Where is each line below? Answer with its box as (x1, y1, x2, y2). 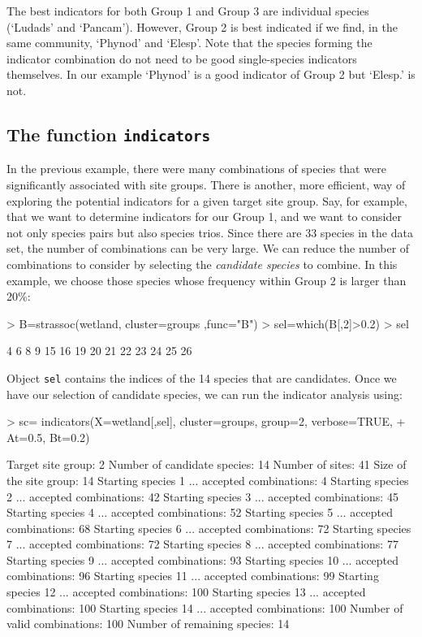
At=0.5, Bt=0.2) (6, 428, 90, 445)
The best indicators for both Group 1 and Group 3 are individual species (6, 2, 369, 19)
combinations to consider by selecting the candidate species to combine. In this (6, 255, 398, 272)
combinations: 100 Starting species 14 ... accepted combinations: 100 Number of (6, 599, 403, 616)
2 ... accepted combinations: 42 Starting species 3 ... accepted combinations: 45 (6, 487, 398, 505)
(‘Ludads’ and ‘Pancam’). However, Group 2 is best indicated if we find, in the (6, 18, 398, 35)
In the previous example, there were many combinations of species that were (6, 160, 386, 177)
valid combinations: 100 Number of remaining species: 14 (6, 615, 290, 632)
